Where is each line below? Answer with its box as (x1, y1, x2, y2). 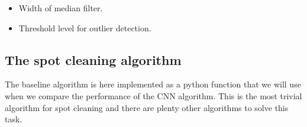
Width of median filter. (18, 2, 103, 14)
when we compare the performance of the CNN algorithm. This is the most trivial (5, 89, 302, 102)
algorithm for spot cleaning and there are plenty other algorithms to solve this (5, 101, 289, 113)
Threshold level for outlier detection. (18, 21, 151, 34)
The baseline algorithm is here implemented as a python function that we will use (5, 78, 301, 90)
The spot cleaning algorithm (5, 50, 182, 69)
